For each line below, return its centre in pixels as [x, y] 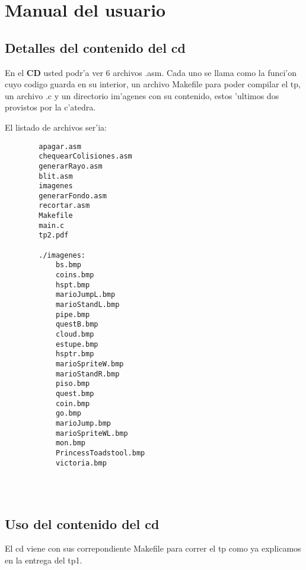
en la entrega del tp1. [44, 560]
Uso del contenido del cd [82, 523]
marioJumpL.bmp [85, 295]
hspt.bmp [73, 285]
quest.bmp [75, 393]
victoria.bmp [81, 463]
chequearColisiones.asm [85, 156]
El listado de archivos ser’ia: [56, 127]
